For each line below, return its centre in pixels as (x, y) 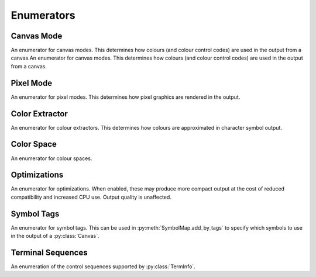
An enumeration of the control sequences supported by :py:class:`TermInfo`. (103, 266)
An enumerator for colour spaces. (51, 158)
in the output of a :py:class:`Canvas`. (55, 236)
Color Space (34, 144)
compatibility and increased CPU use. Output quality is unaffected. (91, 197)
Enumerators (43, 15)
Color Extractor (39, 114)
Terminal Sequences (49, 252)
